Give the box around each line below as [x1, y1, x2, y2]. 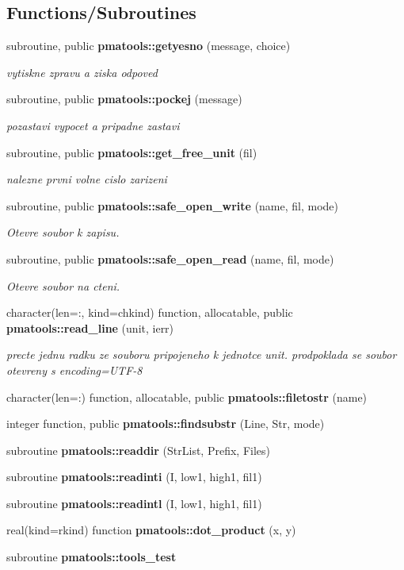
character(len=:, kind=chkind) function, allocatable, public [6, 304, 293, 321]
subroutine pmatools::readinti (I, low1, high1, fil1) [6, 468, 262, 485]
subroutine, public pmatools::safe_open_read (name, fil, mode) [6, 250, 334, 267]
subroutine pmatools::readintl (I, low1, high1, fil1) [6, 495, 262, 511]
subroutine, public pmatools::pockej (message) [6, 91, 242, 107]
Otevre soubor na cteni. [6, 277, 120, 294]
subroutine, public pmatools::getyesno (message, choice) [6, 37, 291, 54]
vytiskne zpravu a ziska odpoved [6, 64, 158, 80]
